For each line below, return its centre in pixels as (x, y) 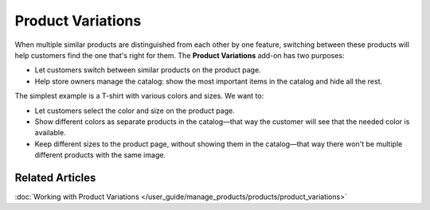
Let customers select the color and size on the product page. (135, 111)
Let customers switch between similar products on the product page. (148, 70)
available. (51, 133)
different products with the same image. (100, 155)
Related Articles (55, 178)
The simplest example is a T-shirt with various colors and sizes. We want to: (139, 96)
